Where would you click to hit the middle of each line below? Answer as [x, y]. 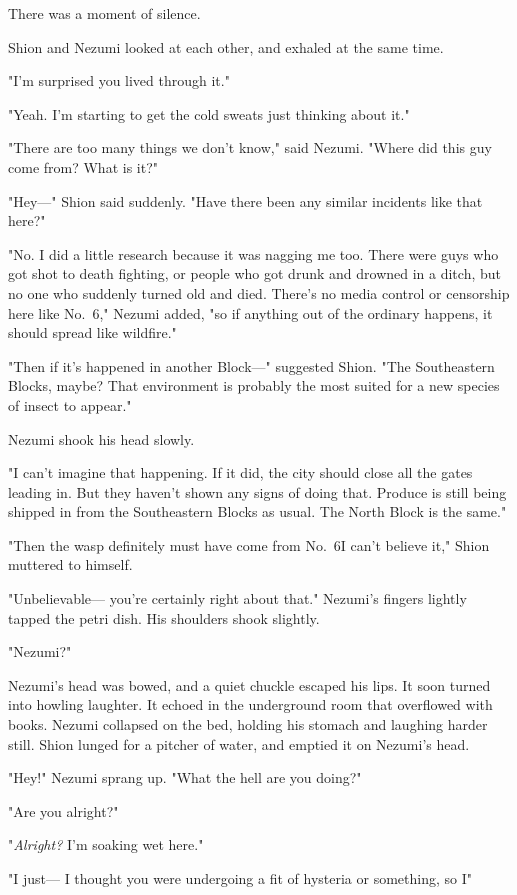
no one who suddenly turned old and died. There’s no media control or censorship [259, 292]
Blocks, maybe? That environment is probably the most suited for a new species [254, 385]
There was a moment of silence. [104, 13]
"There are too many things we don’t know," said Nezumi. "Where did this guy [250, 147]
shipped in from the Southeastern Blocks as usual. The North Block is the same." [257, 511]
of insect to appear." [70, 404]
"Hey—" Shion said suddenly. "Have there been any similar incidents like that [245, 200]
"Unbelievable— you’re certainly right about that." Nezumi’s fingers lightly [237, 598]
